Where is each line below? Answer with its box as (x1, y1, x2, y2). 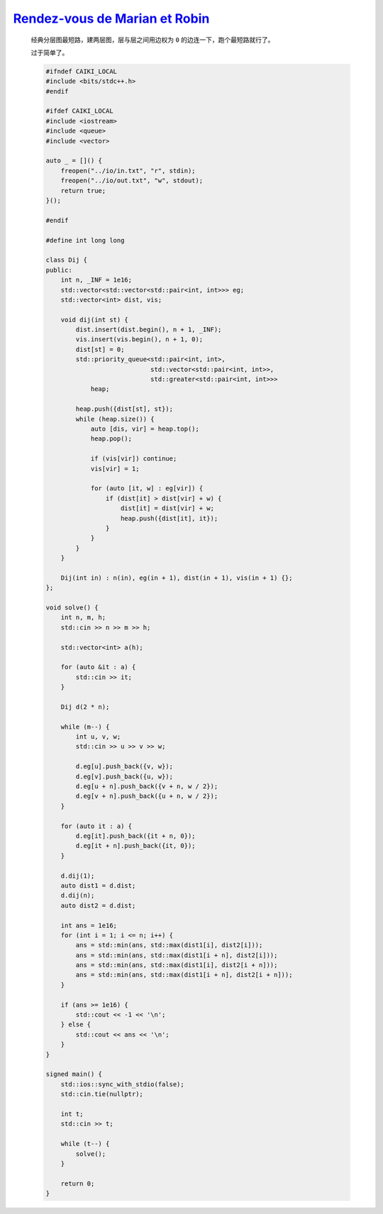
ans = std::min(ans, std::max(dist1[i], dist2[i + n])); (75, 961, 278, 969)
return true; (60, 187, 106, 194)
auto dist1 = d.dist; (60, 881, 136, 890)
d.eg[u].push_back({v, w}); (75, 763, 174, 771)
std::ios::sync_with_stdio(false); (60, 1080, 184, 1088)
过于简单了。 (30, 48, 69, 57)
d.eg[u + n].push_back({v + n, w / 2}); (75, 783, 218, 790)
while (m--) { (60, 722, 110, 731)
